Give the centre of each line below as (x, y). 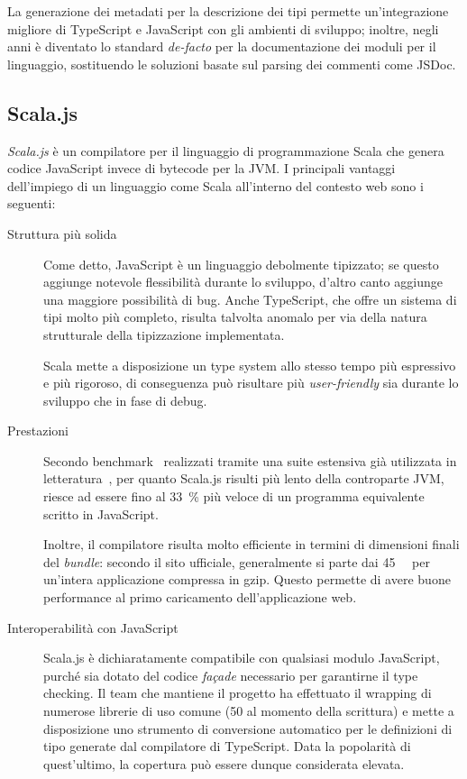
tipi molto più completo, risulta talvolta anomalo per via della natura (235, 317)
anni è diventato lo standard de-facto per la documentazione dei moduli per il (222, 46)
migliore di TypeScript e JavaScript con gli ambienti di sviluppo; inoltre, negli (223, 28)
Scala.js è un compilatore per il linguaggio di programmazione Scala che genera (226, 150)
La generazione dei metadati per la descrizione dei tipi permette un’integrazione (228, 11)
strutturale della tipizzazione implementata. (164, 334)
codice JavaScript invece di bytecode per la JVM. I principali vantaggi (201, 168)
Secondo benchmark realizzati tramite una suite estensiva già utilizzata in (250, 460)
